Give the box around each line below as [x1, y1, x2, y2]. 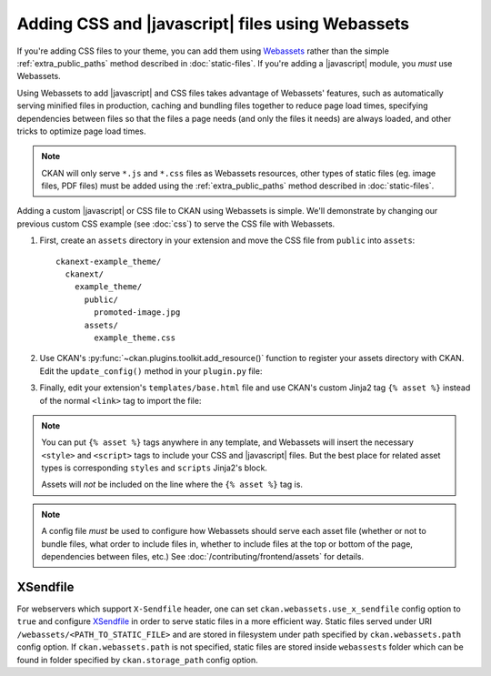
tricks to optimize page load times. [16, 126, 146, 136]
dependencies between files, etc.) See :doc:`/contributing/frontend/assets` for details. [41, 551, 364, 562]
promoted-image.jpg [94, 308, 181, 318]
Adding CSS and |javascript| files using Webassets [16, 14, 409, 34]
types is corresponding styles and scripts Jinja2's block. [41, 462, 268, 473]
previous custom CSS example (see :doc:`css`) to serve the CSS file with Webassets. [16, 218, 336, 229]
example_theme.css [94, 332, 176, 343]
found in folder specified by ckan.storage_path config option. [16, 654, 258, 665]
